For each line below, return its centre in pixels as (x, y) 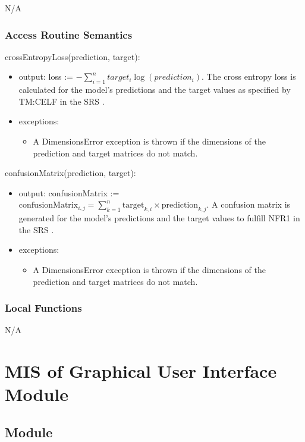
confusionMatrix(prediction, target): (70, 173)
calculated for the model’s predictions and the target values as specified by (155, 90)
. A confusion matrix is (249, 204)
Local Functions (43, 308)
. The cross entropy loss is (249, 76)
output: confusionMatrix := (69, 192)
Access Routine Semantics (69, 34)
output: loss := (46, 76)
